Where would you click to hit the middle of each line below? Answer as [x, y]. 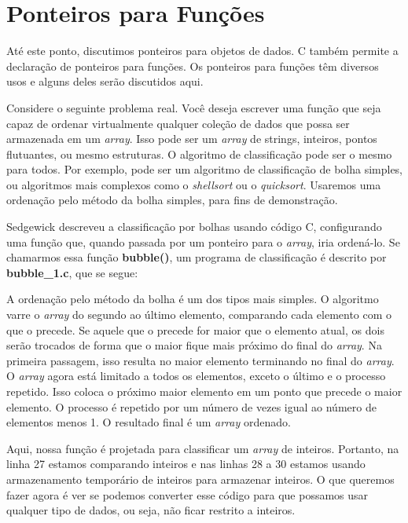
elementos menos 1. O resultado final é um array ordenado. [149, 422]
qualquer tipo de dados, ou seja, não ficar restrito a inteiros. [151, 510]
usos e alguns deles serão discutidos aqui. [105, 81]
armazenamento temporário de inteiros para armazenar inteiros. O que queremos [200, 479]
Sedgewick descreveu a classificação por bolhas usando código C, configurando [194, 227]
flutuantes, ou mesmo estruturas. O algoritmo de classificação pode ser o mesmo [199, 154]
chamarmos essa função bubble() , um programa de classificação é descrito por [197, 257]
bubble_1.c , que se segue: [72, 272]
